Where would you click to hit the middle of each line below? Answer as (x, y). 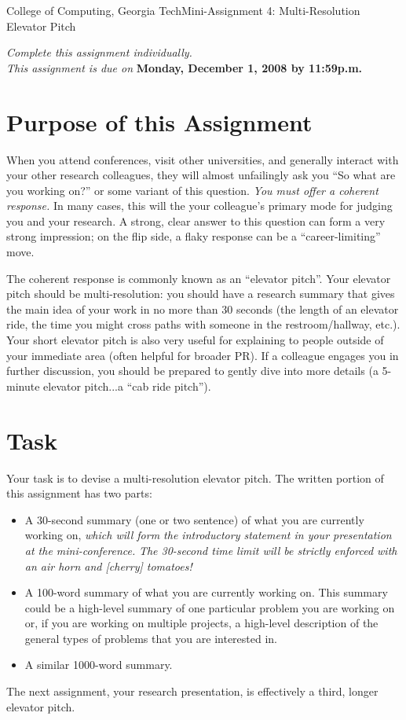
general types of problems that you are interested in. (151, 638)
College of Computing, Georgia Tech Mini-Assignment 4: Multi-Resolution (183, 10)
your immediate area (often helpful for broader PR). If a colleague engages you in (203, 355)
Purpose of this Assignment (159, 121)
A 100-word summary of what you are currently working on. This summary (206, 592)
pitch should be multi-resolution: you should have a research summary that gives (201, 294)
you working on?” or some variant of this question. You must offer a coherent (192, 190)
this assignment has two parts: (79, 493)
